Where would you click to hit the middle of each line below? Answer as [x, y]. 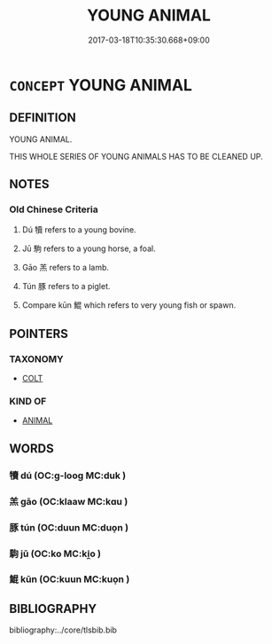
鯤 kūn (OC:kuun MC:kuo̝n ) [70, 579]
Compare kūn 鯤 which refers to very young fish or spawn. [129, 305]
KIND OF [28, 402]
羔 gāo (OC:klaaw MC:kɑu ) [69, 501]
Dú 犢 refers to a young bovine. [79, 230]
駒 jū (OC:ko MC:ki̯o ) [55, 554]
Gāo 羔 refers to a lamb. [65, 268]
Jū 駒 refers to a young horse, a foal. [89, 248]
